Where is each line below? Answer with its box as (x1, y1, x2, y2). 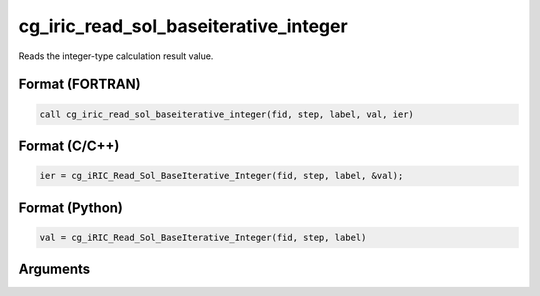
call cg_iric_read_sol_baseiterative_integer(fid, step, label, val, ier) (39, 108, 415, 120)
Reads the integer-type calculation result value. (18, 50, 214, 62)
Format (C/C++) (18, 137, 120, 154)
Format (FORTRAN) (18, 76, 141, 93)
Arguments (18, 261, 91, 278)
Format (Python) (18, 199, 124, 216)
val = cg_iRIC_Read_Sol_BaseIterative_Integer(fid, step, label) (39, 231, 367, 243)
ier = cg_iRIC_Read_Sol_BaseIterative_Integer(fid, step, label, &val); (39, 170, 404, 182)
